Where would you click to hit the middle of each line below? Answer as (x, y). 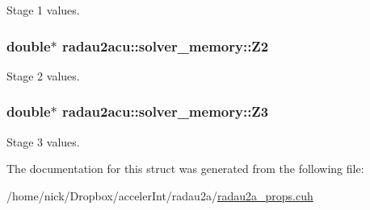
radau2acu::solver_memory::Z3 (166, 111)
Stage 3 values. (43, 141)
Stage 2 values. (43, 75)
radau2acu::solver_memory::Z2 (166, 45)
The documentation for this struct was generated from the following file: (185, 169)
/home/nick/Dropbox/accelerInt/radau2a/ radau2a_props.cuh (160, 195)
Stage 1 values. (43, 10)
